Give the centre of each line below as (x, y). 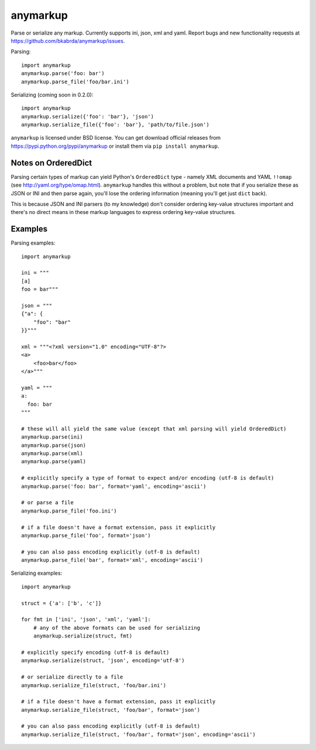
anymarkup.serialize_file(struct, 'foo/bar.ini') (94, 685)
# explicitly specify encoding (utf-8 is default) (95, 652)
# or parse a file (48, 503)
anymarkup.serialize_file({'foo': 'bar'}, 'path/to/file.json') (116, 125)
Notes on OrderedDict (51, 163)
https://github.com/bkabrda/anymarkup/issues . (68, 40)
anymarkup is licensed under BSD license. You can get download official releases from (116, 138)
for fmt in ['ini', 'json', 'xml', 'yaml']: (86, 620)
